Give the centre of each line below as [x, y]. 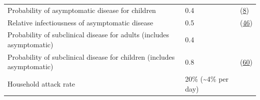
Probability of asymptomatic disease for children [82, 10]
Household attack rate [41, 84]
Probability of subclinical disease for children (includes [91, 56]
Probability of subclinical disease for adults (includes [88, 35]
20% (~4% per [207, 79]
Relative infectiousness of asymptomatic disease [80, 22]
